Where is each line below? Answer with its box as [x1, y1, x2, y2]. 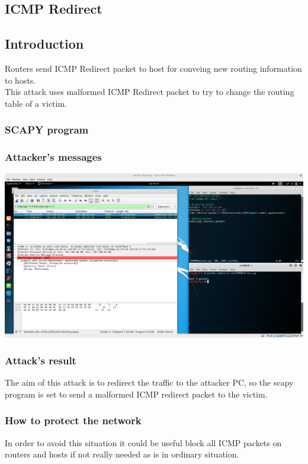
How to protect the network [5, 413, 142, 428]
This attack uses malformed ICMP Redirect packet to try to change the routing [5, 85, 294, 98]
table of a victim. [5, 97, 67, 109]
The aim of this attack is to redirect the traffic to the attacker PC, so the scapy [5, 376, 294, 389]
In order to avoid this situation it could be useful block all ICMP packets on [5, 436, 282, 449]
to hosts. [5, 74, 36, 86]
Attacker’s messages [5, 150, 102, 164]
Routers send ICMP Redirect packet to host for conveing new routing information [5, 62, 302, 74]
